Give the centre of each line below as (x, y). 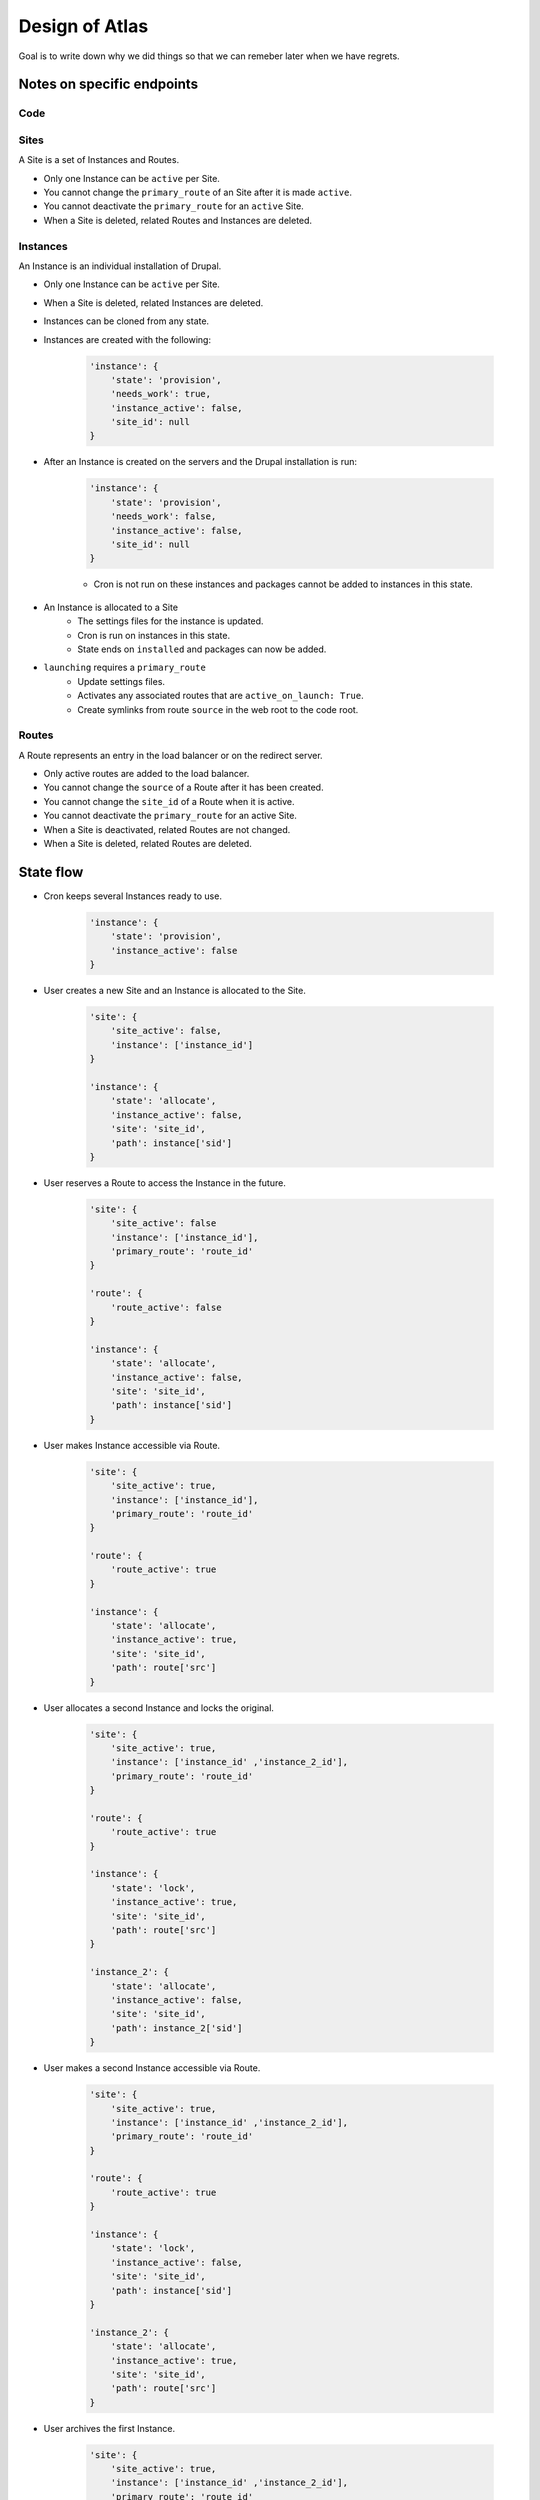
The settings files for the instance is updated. (170, 621)
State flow (51, 871)
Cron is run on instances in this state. (153, 635)
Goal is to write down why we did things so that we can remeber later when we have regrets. (209, 56)
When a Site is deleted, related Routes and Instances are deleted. (178, 220)
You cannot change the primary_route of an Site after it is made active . (197, 192)
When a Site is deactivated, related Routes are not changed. (167, 829)
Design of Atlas (83, 26)
